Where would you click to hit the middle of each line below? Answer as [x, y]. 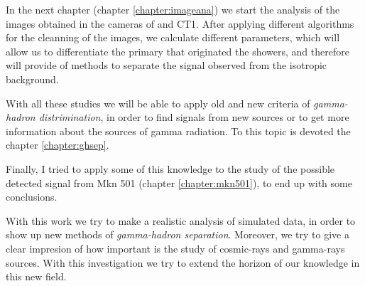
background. [32, 79]
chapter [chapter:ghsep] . [58, 145]
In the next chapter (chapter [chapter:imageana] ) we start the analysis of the [173, 9]
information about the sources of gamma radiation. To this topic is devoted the [178, 131]
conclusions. [32, 197]
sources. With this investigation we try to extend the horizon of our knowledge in [183, 262]
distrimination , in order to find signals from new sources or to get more [194, 117]
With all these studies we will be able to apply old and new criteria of [158, 103]
